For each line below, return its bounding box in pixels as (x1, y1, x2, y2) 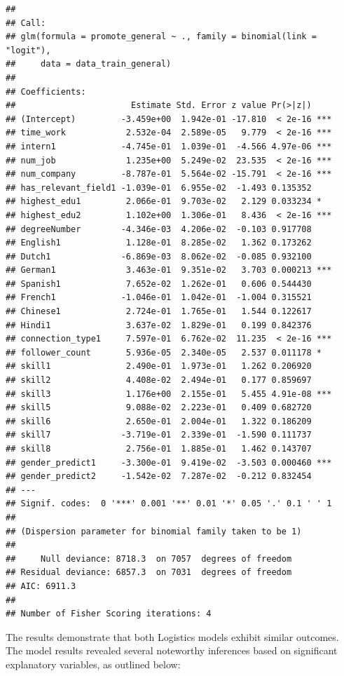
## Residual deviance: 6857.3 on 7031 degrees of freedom (6, 567, 292, 578)
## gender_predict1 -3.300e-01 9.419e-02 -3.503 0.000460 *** (6, 457, 332, 468)
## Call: (6, 18, 46, 28)
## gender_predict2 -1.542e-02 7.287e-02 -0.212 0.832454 (6, 471, 312, 482)
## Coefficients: (6, 86, 86, 97)
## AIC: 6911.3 (6, 581, 76, 591)
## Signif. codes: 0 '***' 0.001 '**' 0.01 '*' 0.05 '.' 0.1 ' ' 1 (6, 499, 332, 509)
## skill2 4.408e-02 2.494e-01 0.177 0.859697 (6, 375, 312, 386)
